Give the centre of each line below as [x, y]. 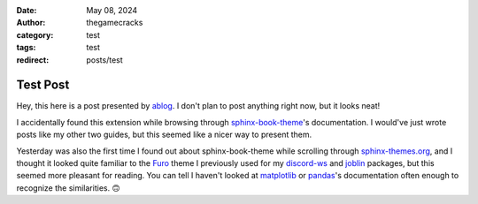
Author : [31, 23]
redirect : [33, 60]
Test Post [43, 85]
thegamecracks [115, 23]
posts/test [104, 60]
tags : [26, 48]
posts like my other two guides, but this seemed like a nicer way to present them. [164, 135]
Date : [27, 10]
